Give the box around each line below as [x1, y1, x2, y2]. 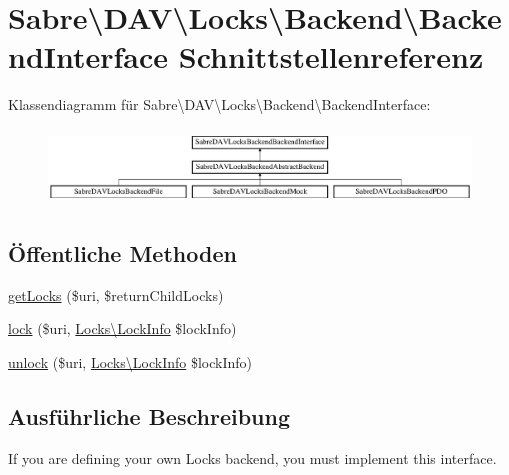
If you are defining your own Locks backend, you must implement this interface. [8, 447, 497, 468]
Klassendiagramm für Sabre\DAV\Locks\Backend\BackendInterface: [8, 94, 431, 115]
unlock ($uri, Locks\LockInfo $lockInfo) [8, 352, 252, 373]
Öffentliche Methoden [8, 238, 237, 269]
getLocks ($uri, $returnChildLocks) [8, 284, 224, 305]
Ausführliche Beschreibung [8, 401, 290, 431]
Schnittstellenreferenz [178, 36, 484, 77]
